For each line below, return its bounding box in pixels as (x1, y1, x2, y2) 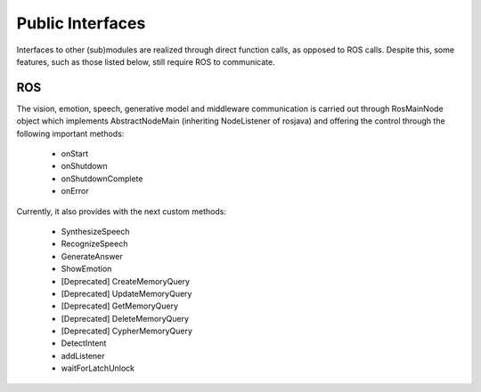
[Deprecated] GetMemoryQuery (61, 300, 178, 311)
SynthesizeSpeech (61, 226, 130, 236)
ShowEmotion (61, 263, 112, 275)
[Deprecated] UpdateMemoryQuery (61, 288, 192, 299)
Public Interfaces (16, 13, 146, 33)
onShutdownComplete (61, 173, 143, 184)
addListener (61, 350, 106, 361)
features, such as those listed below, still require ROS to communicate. (16, 56, 275, 67)
